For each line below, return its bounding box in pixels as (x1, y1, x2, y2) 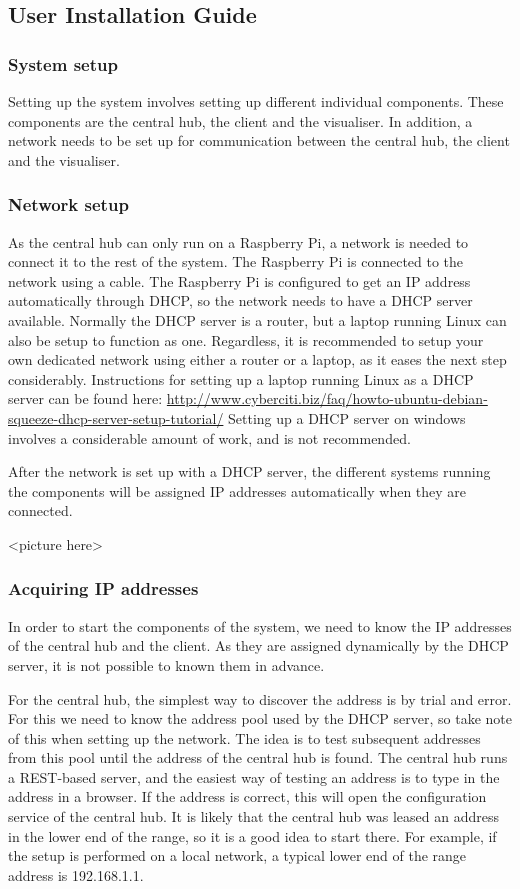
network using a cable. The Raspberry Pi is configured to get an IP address (8, 270, 471, 291)
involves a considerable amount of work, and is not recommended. (8, 427, 411, 448)
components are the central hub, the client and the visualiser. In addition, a (8, 110, 473, 131)
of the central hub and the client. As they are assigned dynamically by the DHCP (8, 635, 509, 656)
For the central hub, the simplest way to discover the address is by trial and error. (8, 688, 512, 709)
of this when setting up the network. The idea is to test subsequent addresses (8, 727, 481, 748)
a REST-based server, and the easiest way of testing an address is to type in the (8, 766, 500, 787)
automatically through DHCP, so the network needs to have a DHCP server (8, 290, 473, 311)
